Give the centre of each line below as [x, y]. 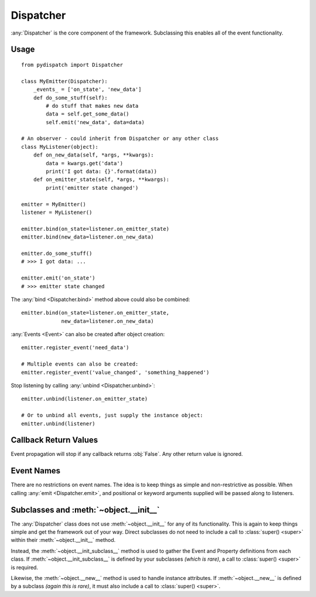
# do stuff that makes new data [92, 106]
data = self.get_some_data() [88, 114]
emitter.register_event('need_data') [75, 348]
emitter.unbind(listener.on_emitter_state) [85, 399]
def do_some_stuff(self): [71, 98]
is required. [24, 567]
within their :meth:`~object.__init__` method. [63, 540]
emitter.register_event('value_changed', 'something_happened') [116, 372]
